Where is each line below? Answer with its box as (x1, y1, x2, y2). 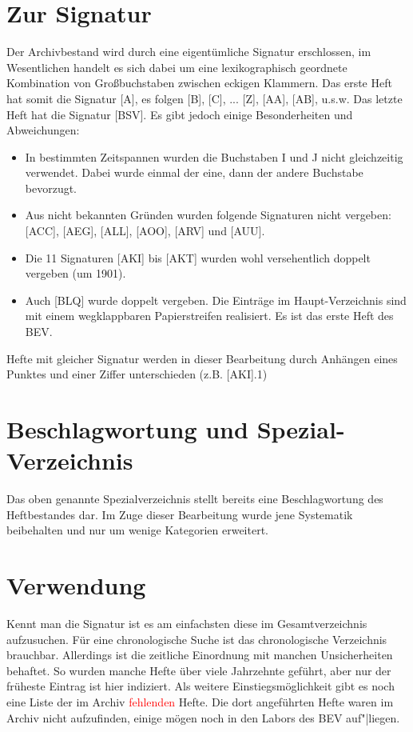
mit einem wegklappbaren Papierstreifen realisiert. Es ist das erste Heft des (25, 307, 394, 324)
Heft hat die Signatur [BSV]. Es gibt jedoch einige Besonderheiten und (6, 106, 353, 122)
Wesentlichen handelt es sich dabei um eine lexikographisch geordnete (6, 58, 347, 75)
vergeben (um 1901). (25, 265, 126, 282)
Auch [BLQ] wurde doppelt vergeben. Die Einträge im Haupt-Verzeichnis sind (25, 291, 407, 308)
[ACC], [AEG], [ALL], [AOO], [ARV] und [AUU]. (25, 222, 265, 239)
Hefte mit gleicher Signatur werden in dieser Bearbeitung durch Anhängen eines (6, 350, 398, 366)
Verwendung (6, 569, 146, 602)
